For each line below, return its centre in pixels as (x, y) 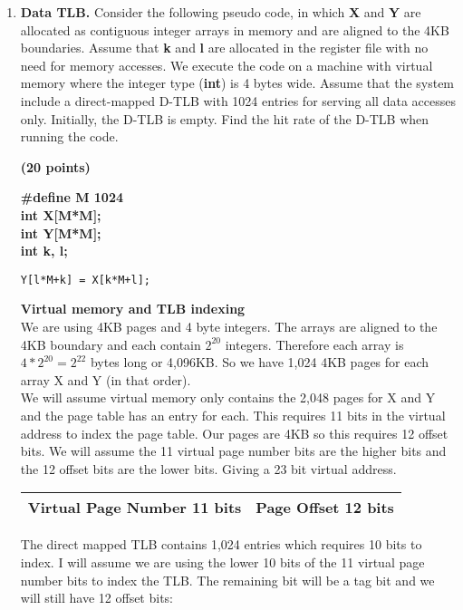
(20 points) (55, 166)
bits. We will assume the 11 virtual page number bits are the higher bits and (233, 451)
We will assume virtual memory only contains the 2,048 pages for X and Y (228, 397)
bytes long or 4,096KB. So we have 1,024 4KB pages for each (260, 362)
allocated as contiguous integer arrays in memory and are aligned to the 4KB (235, 29)
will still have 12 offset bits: (97, 598)
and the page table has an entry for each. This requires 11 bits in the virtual (233, 415)
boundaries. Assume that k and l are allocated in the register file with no (224, 48)
